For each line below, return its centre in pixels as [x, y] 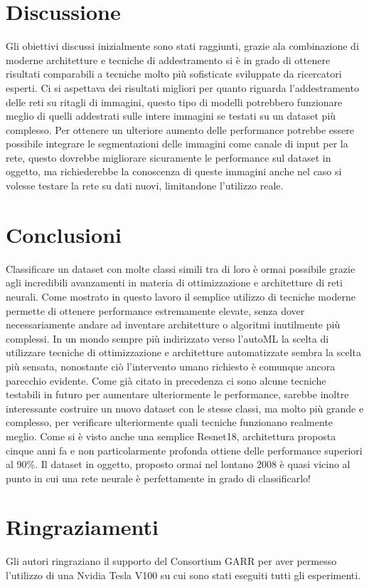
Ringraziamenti [82, 527]
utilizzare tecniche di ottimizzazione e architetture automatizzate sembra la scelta [183, 352]
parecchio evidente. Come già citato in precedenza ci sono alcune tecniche [166, 380]
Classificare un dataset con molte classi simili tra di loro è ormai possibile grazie [181, 268]
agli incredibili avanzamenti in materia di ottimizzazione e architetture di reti [174, 282]
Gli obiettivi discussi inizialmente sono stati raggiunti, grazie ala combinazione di [182, 46]
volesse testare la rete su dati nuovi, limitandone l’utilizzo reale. [145, 186]
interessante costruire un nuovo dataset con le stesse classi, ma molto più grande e [185, 408]
